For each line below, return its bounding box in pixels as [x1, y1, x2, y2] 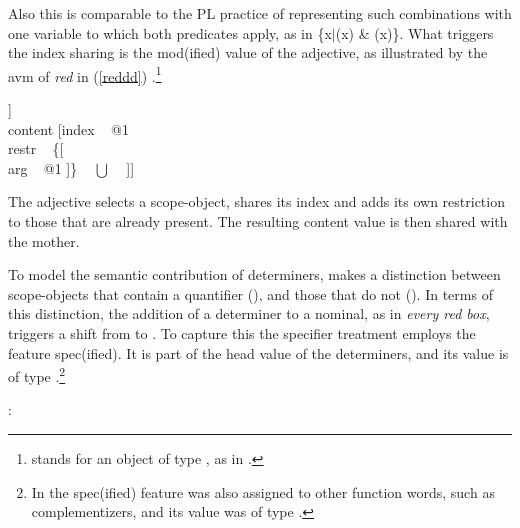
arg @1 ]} [8, 157, 78, 178]
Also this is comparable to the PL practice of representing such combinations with [8, 3, 512, 23]
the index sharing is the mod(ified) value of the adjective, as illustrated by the [8, 42, 488, 63]
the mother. [8, 230, 80, 251]
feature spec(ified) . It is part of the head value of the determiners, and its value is [8, 342, 509, 363]
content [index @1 [8, 118, 129, 139]
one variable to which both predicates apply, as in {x [8, 22, 332, 43]
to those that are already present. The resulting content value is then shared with [8, 211, 508, 231]
